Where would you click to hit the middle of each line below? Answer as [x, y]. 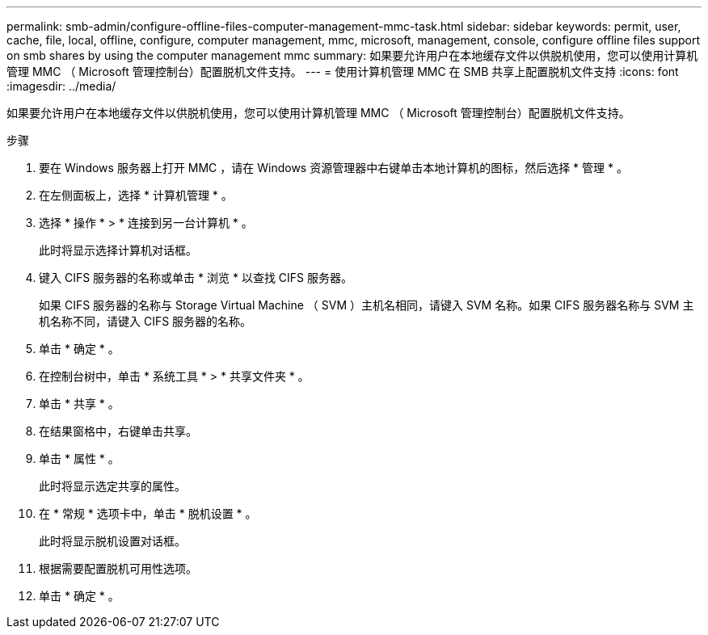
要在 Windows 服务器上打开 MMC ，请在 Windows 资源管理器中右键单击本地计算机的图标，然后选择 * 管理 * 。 [333, 168]
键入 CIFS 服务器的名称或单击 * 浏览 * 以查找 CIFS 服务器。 [196, 278]
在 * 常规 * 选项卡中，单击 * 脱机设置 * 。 [148, 513]
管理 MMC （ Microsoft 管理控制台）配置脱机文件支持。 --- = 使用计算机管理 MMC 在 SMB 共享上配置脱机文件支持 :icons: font [343, 71]
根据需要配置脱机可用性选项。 [118, 568]
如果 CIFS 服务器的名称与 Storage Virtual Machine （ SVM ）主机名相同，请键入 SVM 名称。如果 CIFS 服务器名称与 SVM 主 [367, 305]
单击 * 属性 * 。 [79, 458]
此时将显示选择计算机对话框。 [118, 250]
